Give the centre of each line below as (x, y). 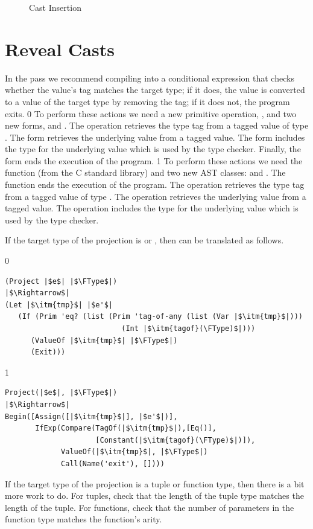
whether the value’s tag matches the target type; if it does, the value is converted (155, 90)
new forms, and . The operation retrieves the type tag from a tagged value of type (157, 125)
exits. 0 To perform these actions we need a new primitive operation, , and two (151, 113)
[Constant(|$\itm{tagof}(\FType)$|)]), (175, 440)
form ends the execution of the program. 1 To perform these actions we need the (154, 160)
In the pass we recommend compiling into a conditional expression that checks (150, 78)
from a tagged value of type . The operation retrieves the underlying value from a (156, 196)
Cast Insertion (55, 7)
